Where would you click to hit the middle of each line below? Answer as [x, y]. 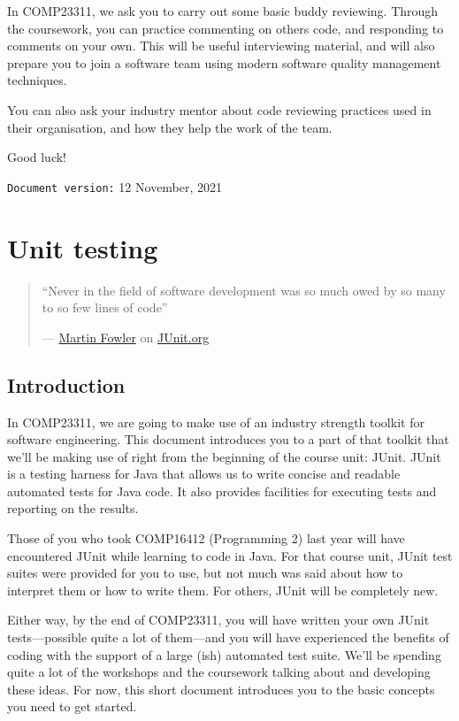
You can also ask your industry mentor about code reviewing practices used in [219, 109]
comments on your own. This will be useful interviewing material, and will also [221, 46]
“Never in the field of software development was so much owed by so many [244, 290]
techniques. [37, 80]
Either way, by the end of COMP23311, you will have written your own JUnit [218, 620]
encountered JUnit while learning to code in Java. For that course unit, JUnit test [230, 555]
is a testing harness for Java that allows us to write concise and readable [204, 474]
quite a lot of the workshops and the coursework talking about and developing [219, 672]
